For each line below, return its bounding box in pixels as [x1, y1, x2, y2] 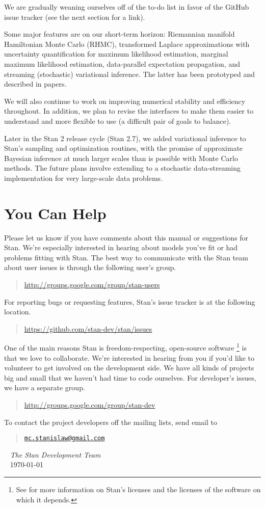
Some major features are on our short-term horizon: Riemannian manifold [4, 29, 235, 39]
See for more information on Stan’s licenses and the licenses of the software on [16, 484, 261, 495]
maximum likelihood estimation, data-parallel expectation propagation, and [4, 58, 240, 69]
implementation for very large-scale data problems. [4, 172, 163, 183]
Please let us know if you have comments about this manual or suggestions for [4, 232, 249, 243]
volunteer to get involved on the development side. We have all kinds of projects [4, 362, 254, 373]
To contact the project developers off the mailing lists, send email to [4, 416, 218, 427]
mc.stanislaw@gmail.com [24, 435, 105, 442]
